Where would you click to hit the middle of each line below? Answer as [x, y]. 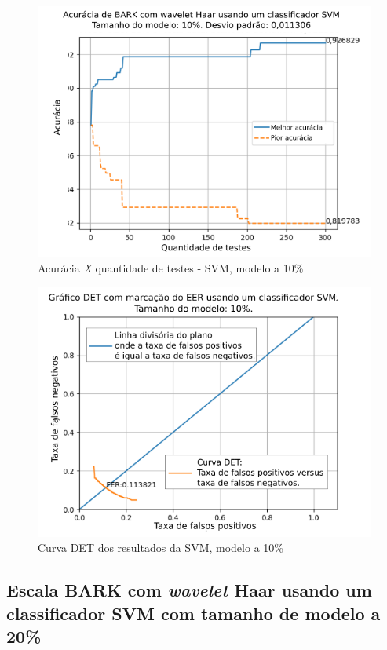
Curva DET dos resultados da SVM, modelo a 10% [161, 548]
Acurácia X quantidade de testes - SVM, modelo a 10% [171, 267]
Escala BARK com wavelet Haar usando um [189, 590]
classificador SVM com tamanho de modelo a [193, 613]
